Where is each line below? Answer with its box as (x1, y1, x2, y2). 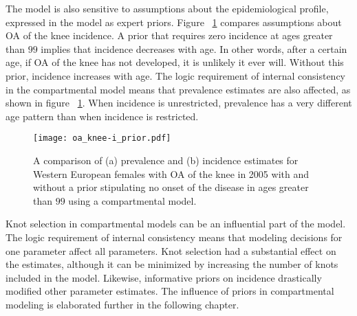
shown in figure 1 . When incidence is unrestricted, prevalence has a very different (6, 95, 352, 110)
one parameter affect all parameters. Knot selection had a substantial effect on (6, 243, 336, 258)
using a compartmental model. (68, 193, 197, 207)
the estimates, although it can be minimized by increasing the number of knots (6, 257, 338, 271)
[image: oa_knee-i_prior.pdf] (33, 133, 171, 144)
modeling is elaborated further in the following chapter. (6, 297, 239, 311)
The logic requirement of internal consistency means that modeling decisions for (6, 229, 343, 244)
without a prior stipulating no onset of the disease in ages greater (33, 180, 309, 194)
